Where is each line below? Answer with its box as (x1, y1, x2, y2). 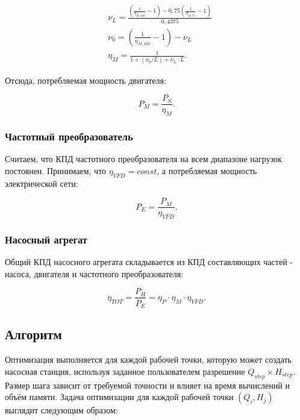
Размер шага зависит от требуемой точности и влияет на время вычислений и (5, 378, 290, 391)
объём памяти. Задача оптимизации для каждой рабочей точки (5, 390, 234, 403)
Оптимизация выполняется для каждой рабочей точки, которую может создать (5, 353, 292, 366)
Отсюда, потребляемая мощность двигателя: (5, 74, 166, 86)
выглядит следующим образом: (5, 404, 118, 416)
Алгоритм (5, 325, 62, 343)
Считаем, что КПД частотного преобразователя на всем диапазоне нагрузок (5, 152, 282, 165)
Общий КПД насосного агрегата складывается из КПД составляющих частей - (5, 255, 293, 268)
